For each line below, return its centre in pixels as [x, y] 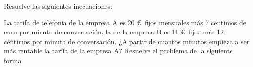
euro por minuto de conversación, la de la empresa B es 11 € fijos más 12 [114, 32]
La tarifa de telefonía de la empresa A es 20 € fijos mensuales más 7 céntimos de [125, 22]
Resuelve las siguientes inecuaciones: [58, 6]
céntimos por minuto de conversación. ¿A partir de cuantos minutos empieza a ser [127, 41]
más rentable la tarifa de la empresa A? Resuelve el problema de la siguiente [118, 51]
